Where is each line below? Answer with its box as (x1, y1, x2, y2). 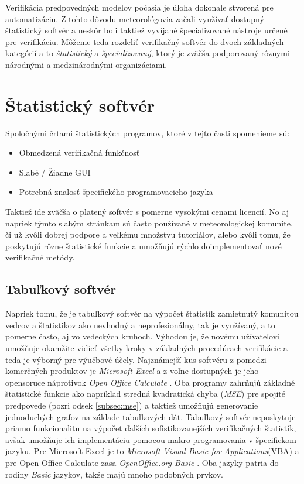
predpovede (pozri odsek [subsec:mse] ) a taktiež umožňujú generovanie (5, 399, 258, 411)
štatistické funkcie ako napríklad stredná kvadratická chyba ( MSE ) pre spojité (5, 387, 286, 400)
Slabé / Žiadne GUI (19, 166, 91, 178)
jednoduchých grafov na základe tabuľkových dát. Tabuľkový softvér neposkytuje (5, 410, 296, 423)
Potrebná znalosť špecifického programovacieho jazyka (19, 186, 213, 198)
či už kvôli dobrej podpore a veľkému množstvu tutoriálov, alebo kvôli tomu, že (5, 228, 291, 241)
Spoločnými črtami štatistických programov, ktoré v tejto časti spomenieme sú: (5, 126, 290, 139)
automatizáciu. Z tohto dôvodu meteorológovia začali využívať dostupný (5, 12, 264, 25)
